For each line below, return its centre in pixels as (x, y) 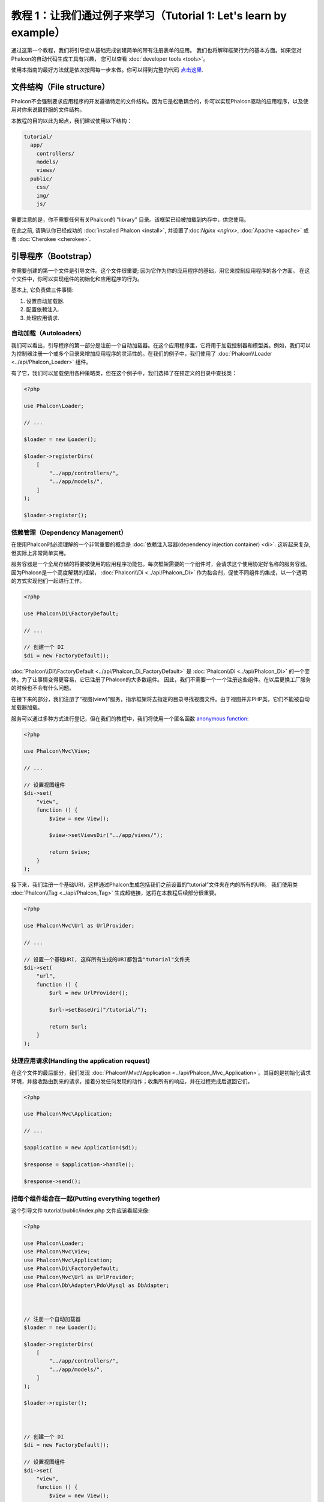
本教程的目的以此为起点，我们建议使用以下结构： (71, 121)
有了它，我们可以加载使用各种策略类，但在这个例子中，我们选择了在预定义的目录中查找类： (124, 373)
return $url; (68, 1026)
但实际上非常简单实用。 (40, 553)
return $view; (70, 852)
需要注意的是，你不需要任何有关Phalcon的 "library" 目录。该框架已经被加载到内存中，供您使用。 (130, 219)
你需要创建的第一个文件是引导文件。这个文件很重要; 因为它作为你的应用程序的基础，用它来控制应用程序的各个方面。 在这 (160, 270)
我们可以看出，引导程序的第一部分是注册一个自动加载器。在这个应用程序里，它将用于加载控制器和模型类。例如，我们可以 (161, 345)
